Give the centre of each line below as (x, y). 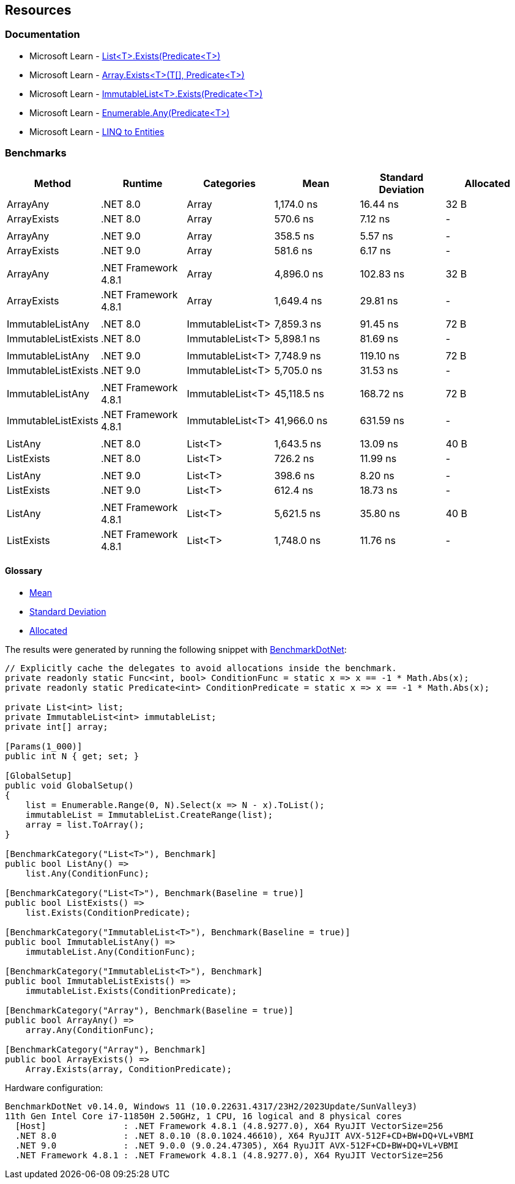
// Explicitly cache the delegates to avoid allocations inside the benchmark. (201, 668)
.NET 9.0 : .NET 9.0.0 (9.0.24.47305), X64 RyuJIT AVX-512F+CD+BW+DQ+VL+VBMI (237, 1145)
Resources (38, 10)
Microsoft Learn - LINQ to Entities (97, 131)
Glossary (24, 571)
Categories (229, 183)
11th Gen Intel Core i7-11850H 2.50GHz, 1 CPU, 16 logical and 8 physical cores (204, 1116)
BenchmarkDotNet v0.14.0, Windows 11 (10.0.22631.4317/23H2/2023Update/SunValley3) (211, 1106)
